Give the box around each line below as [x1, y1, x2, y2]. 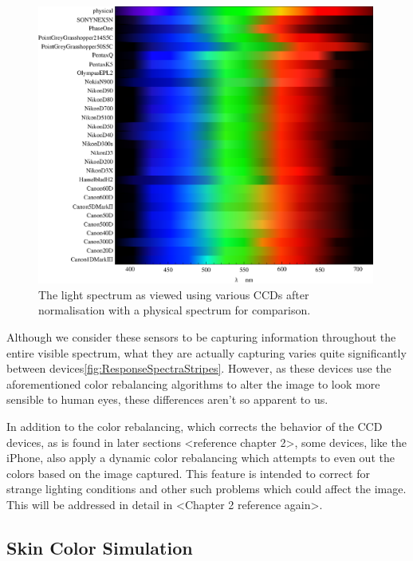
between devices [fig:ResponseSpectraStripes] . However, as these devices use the [6, 360, 391, 377]
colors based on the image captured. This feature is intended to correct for [6, 464, 370, 481]
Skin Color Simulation [6, 535, 193, 559]
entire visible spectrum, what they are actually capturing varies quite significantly [6, 344, 407, 361]
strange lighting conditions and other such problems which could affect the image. [6, 480, 407, 497]
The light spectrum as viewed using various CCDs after [38, 286, 309, 302]
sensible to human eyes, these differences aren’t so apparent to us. [6, 391, 328, 408]
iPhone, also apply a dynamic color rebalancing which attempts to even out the [6, 449, 395, 466]
